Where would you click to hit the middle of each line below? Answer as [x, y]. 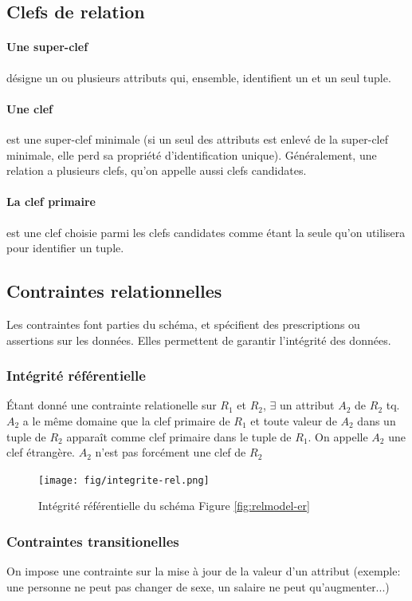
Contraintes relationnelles [114, 291]
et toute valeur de [294, 420]
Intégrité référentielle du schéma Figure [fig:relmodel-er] [174, 506]
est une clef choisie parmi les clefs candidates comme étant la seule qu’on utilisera [206, 232]
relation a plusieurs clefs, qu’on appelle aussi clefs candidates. [157, 170]
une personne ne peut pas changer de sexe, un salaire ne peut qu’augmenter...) [198, 586]
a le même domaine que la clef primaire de [126, 420]
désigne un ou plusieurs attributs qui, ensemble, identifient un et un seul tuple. [199, 77]
